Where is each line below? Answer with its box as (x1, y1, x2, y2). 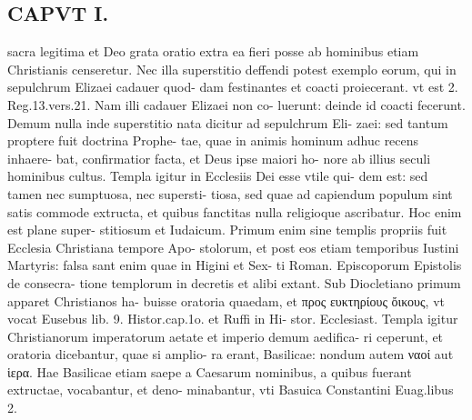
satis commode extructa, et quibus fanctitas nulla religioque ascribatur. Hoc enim (7, 202, 462, 221)
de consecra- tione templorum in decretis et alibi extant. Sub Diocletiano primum (7, 273, 461, 292)
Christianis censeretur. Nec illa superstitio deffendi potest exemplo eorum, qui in (7, 59, 457, 78)
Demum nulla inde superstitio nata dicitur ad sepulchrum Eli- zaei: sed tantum (7, 113, 448, 132)
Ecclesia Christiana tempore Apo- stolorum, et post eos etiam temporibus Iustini (7, 237, 459, 256)
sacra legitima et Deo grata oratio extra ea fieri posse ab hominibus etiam (7, 42, 419, 61)
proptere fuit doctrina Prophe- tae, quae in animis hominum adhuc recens (7, 131, 419, 150)
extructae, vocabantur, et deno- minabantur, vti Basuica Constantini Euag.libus (7, 380, 454, 399)
